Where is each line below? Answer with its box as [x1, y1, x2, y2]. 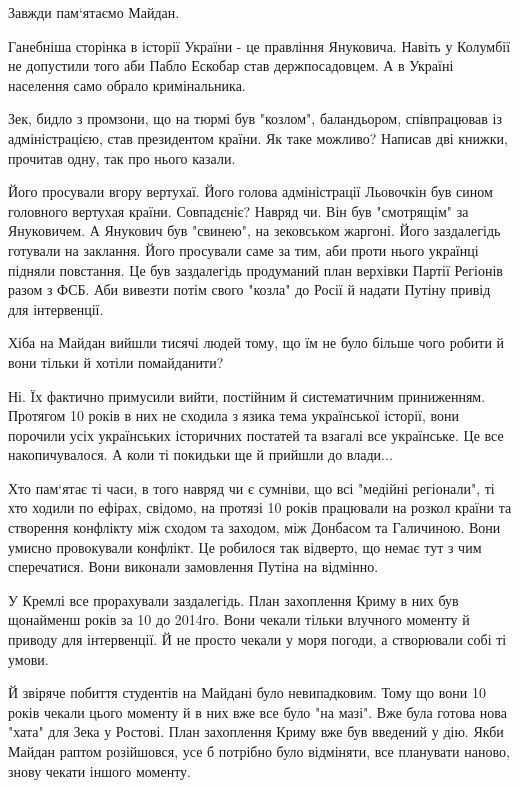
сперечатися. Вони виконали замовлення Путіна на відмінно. [8, 556, 379, 577]
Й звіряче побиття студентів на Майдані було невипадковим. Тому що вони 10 [8, 682, 486, 703]
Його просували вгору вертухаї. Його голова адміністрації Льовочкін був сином [8, 181, 493, 202]
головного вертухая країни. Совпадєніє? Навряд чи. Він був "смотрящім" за [8, 200, 469, 221]
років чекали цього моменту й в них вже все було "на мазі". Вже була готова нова [8, 701, 507, 722]
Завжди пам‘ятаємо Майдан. [8, 2, 180, 22]
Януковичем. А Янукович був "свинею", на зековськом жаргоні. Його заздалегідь [8, 220, 501, 241]
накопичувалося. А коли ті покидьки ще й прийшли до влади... [8, 444, 393, 465]
